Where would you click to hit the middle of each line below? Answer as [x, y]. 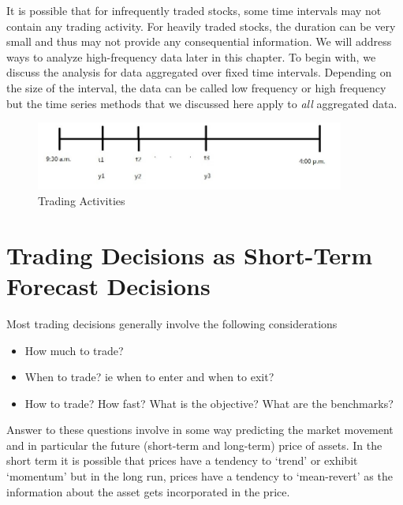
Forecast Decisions [108, 285]
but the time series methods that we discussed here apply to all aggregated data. [202, 103]
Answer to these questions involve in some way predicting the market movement [200, 430]
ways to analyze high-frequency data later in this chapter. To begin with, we [191, 56]
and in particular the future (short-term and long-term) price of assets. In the [194, 445]
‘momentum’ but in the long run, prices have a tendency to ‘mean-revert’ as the [200, 476]
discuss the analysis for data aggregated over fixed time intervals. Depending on [199, 72]
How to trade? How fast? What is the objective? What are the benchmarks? [209, 403]
